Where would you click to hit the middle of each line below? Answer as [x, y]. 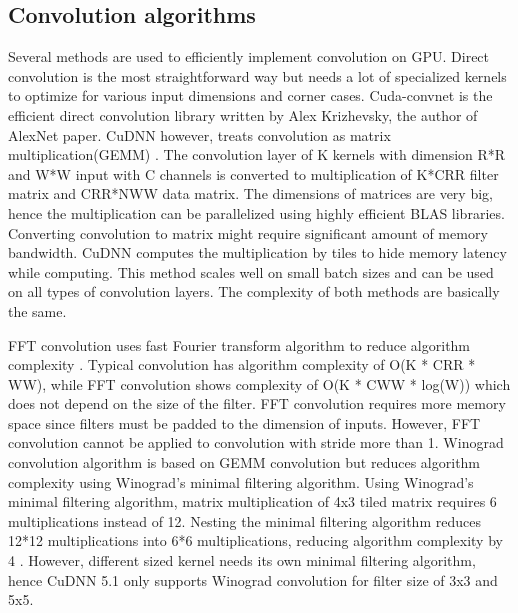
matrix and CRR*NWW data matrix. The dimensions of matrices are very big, [250, 193]
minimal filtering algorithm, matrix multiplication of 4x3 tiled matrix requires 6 [252, 501]
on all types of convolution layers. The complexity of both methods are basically [254, 291]
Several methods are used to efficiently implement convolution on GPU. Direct [249, 56]
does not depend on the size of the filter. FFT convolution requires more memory [257, 403]
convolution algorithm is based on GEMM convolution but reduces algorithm [244, 462]
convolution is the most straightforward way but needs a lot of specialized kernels [257, 75]
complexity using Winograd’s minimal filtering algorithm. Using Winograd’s [241, 481]
